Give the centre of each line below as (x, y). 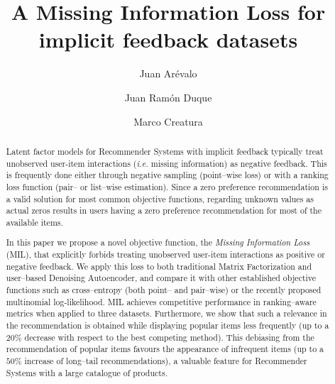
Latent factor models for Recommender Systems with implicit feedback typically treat (165, 151)
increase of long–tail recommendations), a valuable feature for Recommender (166, 360)
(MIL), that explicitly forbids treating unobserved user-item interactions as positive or (165, 254)
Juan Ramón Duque (168, 97)
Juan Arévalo (168, 73)
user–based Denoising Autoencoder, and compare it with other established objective (161, 278)
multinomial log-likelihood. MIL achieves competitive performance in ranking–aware (161, 301)
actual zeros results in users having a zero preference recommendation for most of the (164, 210)
